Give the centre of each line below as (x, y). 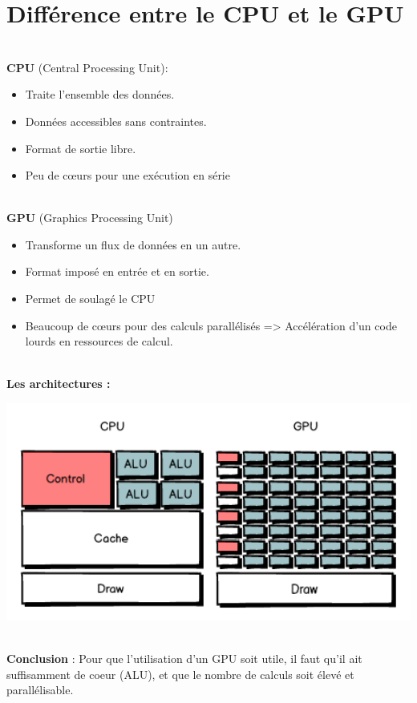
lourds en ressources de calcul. (99, 341)
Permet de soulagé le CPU (90, 299)
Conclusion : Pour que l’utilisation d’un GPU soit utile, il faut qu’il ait (184, 659)
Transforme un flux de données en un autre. (133, 244)
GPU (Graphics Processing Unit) (90, 218)
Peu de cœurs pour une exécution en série (128, 175)
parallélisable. (40, 690)
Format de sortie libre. (81, 148)
